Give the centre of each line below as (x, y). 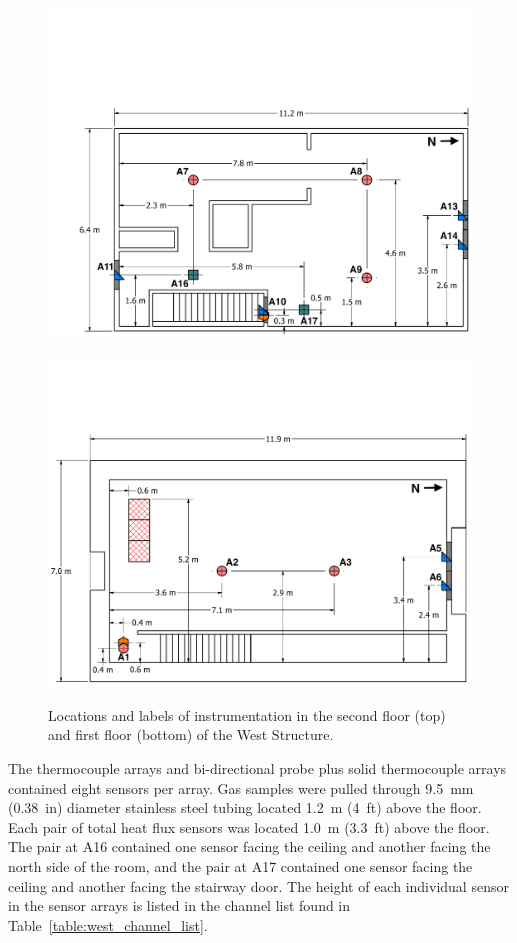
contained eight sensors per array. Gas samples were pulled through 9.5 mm (241, 787)
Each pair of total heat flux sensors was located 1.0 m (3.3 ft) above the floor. (249, 826)
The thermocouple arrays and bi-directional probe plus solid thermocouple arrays (257, 768)
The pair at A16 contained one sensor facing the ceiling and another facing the (249, 846)
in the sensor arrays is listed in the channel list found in (179, 905)
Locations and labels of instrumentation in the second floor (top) (247, 714)
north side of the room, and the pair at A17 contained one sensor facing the (240, 865)
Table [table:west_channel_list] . (108, 924)
